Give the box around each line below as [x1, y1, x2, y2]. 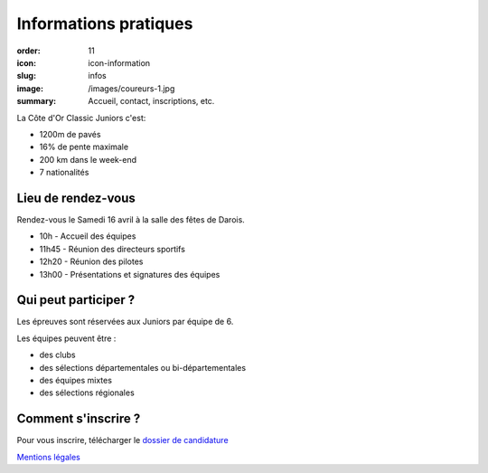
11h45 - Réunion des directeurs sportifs [39, 243, 185, 254]
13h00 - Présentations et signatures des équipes [39, 269, 221, 279]
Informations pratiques [16, 14, 193, 33]
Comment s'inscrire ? [16, 412, 141, 427]
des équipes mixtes [39, 375, 113, 385]
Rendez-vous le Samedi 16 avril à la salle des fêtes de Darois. [16, 213, 246, 225]
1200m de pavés [39, 128, 101, 139]
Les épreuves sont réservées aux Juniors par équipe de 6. [16, 317, 234, 327]
